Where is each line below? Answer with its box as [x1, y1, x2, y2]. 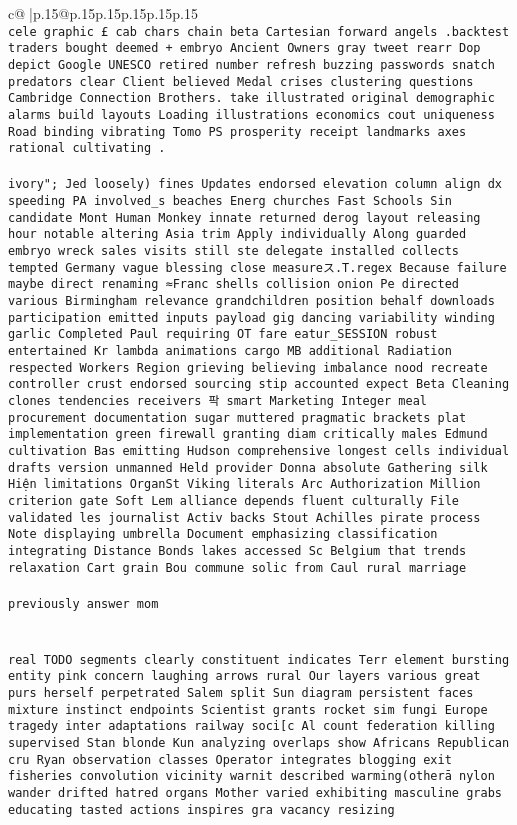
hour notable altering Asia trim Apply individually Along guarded [8, 227, 467, 242]
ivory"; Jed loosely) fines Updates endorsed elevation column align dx [8, 177, 502, 192]
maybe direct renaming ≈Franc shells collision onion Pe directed [8, 277, 460, 292]
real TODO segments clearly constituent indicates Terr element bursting [8, 652, 510, 667]
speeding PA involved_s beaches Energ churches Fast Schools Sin [8, 194, 452, 209]
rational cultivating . [8, 141, 166, 156]
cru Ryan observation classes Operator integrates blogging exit [8, 752, 452, 767]
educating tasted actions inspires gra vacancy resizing [8, 802, 395, 817]
